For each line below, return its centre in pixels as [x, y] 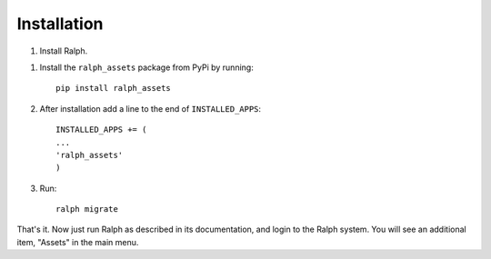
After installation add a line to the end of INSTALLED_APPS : [150, 108]
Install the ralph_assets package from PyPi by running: [146, 67]
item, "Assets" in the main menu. [78, 242]
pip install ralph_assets [114, 88]
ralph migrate [87, 209]
